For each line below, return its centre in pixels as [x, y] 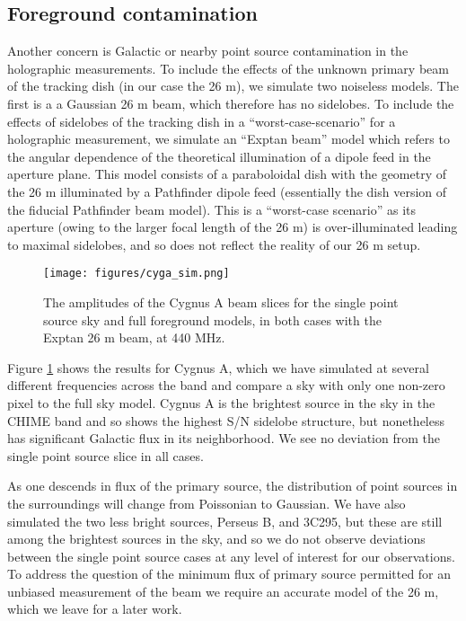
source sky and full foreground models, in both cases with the [212, 319]
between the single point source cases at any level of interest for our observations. [231, 556]
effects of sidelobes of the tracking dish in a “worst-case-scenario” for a [202, 121]
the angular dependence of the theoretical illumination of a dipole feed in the [219, 156]
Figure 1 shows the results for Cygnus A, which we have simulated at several [218, 367]
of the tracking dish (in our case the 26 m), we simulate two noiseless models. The [233, 86]
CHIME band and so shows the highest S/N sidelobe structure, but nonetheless [226, 420]
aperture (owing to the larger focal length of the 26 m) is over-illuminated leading [233, 227]
